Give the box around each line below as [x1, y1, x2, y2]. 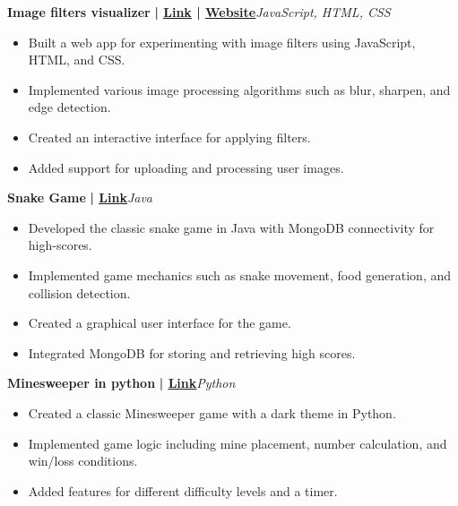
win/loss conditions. [28, 451, 138, 470]
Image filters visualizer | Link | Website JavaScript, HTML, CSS [7, 3, 391, 21]
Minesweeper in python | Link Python [7, 373, 236, 392]
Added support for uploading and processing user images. [28, 158, 344, 176]
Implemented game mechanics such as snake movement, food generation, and [28, 265, 452, 284]
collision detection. [28, 283, 131, 302]
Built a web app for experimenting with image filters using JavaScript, [28, 32, 416, 51]
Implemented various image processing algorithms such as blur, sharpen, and [28, 80, 451, 99]
